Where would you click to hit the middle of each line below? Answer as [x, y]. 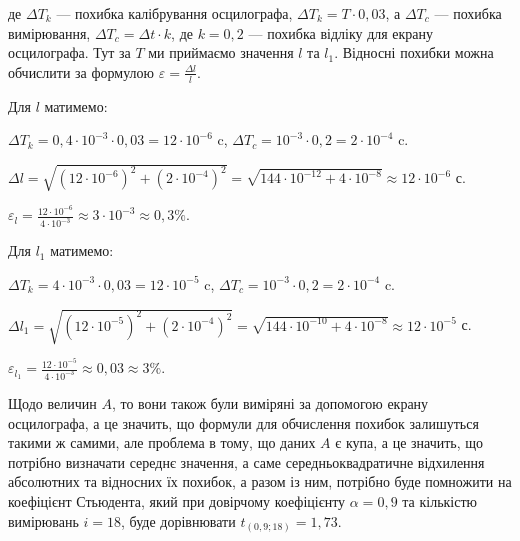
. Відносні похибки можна [414, 52]
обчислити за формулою [81, 71]
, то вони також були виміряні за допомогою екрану [270, 402]
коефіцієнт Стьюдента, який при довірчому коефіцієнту [177, 500]
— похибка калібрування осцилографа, [174, 13]
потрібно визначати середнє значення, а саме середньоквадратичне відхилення [246, 461]
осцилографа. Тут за [69, 52]
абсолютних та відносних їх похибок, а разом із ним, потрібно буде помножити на [260, 481]
